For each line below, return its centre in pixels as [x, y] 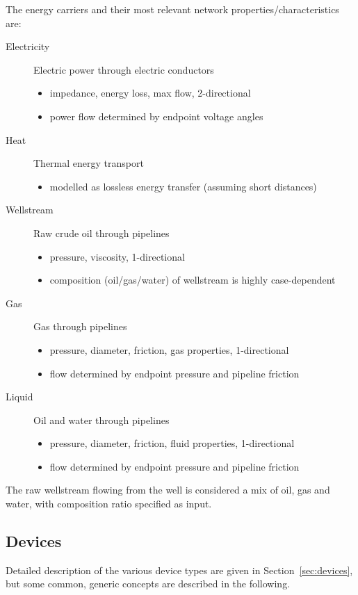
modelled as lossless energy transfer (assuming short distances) [183, 186]
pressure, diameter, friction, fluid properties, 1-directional [172, 443]
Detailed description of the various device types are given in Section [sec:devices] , [179, 570]
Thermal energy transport [89, 163]
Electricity [28, 46]
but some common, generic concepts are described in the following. [148, 584]
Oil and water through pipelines [101, 419]
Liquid [19, 397]
